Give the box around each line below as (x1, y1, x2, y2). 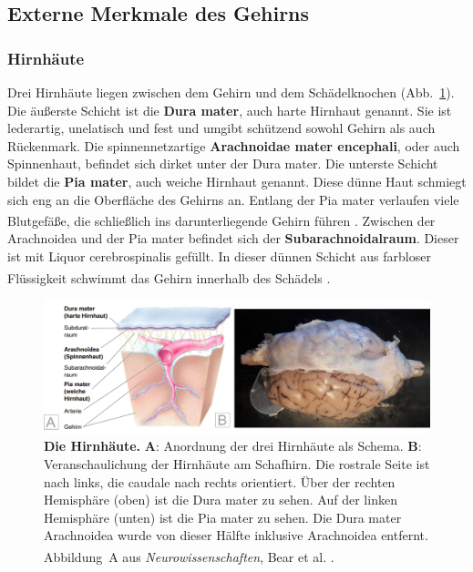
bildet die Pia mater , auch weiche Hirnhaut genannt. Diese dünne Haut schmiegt (7, 171, 467, 190)
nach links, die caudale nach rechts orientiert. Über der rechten (44, 472, 396, 491)
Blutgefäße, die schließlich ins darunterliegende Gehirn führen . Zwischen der (7, 210, 436, 230)
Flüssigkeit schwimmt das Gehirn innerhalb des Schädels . (7, 268, 331, 287)
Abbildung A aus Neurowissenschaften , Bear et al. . (44, 546, 334, 566)
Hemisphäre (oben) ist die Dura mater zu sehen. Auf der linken (44, 490, 397, 509)
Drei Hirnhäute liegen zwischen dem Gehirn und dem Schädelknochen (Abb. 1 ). (7, 83, 455, 101)
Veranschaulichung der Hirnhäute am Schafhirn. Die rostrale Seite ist (44, 455, 430, 474)
